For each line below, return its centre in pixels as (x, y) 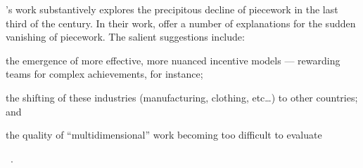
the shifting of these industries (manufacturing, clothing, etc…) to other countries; (182, 97)
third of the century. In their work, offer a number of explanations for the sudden (181, 23)
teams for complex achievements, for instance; (104, 74)
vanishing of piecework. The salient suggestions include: (125, 37)
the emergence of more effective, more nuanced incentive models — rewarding (173, 60)
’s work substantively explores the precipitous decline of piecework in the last (172, 9)
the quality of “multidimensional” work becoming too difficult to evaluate (164, 135)
